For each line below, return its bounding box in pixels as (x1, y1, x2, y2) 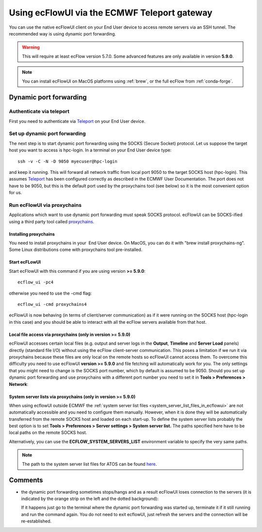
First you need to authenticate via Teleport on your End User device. (9, 118, 146, 124)
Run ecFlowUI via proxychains (9, 201, 82, 208)
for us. (9, 190, 22, 196)
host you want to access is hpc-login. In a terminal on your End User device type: (9, 147, 172, 153)
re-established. (21, 518, 52, 524)
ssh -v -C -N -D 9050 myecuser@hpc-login (17, 158, 117, 164)
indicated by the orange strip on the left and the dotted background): (21, 496, 159, 501)
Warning (22, 44, 40, 50)
